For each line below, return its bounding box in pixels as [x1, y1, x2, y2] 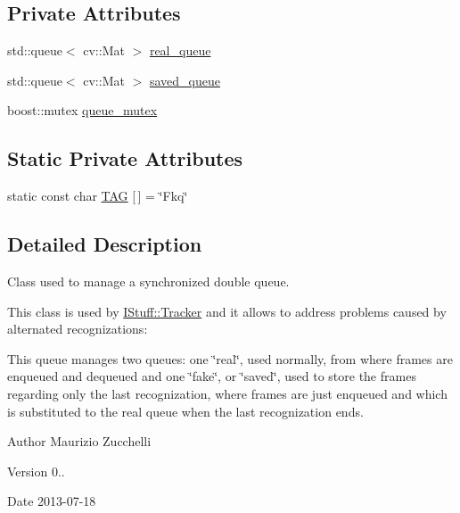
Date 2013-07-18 [7, 492, 96, 510]
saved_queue [149, 70, 220, 89]
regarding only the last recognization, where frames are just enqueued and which [7, 384, 448, 402]
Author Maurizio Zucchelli [7, 432, 152, 451]
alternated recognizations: [7, 319, 148, 338]
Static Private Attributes [7, 145, 243, 172]
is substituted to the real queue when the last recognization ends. [7, 401, 364, 420]
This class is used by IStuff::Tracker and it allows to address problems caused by [7, 302, 447, 320]
